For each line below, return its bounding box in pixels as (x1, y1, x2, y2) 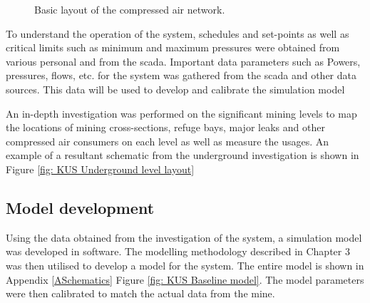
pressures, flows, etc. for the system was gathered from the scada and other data (6, 68, 356, 83)
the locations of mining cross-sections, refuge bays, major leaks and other (6, 120, 325, 135)
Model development (6, 196, 155, 218)
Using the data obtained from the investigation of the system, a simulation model (6, 230, 362, 245)
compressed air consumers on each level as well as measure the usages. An (6, 133, 329, 148)
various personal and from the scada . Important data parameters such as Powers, (6, 53, 361, 68)
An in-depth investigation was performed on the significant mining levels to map (6, 106, 357, 120)
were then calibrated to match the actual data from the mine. (6, 286, 275, 301)
